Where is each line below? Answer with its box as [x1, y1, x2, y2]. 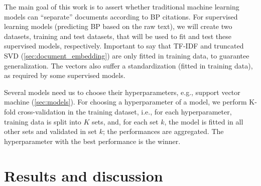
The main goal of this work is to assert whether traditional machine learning [4, 1, 239, 11]
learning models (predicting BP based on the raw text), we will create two [4, 21, 232, 31]
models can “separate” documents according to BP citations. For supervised [4, 11, 238, 21]
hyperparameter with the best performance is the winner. [4, 135, 181, 146]
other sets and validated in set [4, 126, 97, 136]
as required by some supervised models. [4, 70, 125, 80]
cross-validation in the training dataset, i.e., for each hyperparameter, [18, 106, 232, 116]
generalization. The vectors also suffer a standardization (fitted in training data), [4, 60, 253, 70]
